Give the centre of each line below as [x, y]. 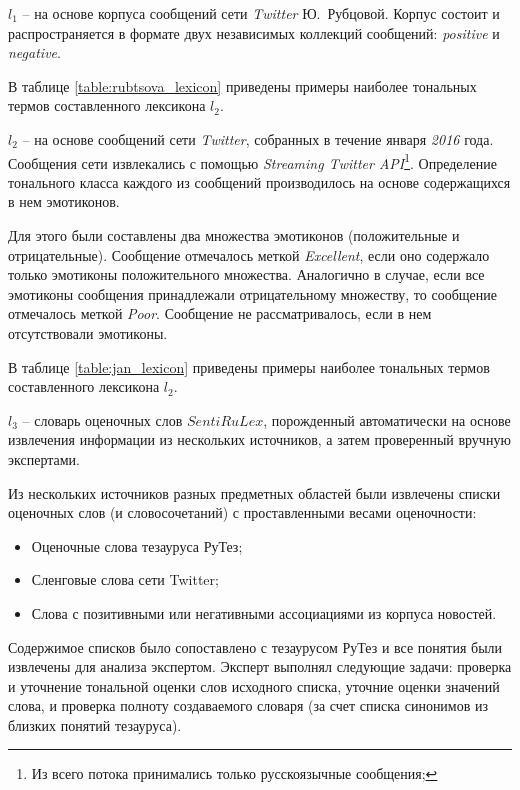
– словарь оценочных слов [102, 419]
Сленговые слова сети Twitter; [125, 579]
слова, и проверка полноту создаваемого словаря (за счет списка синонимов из [248, 705]
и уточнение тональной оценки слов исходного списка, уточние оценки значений [254, 685]
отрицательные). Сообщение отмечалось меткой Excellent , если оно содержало [249, 254]
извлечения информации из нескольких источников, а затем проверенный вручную [259, 439]
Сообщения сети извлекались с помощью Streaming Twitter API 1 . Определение [252, 161]
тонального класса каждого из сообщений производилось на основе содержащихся [259, 181]
